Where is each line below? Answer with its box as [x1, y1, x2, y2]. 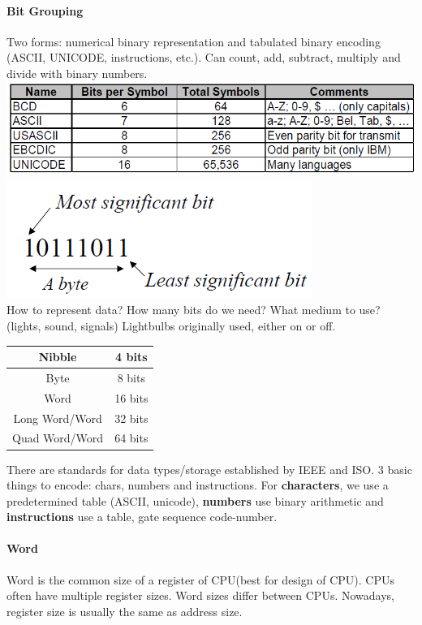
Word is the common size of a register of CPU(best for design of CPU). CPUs [6, 571, 394, 588]
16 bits [114, 389, 149, 406]
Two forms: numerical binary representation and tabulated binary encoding [6, 32, 381, 50]
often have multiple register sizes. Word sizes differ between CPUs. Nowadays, [6, 587, 394, 604]
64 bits [114, 429, 149, 446]
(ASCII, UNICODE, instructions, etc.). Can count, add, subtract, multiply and [6, 49, 401, 66]
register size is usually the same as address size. [6, 602, 243, 619]
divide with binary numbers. [6, 64, 148, 81]
